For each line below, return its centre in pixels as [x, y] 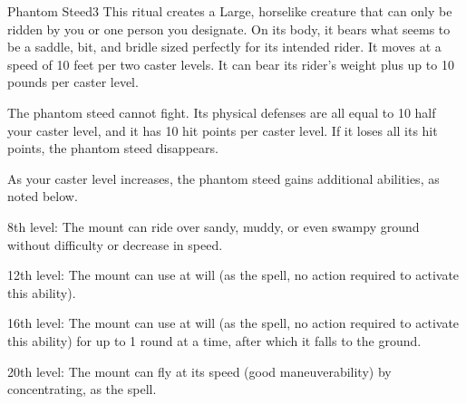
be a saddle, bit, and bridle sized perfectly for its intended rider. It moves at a [224, 47]
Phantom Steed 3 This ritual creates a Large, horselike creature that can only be [230, 11]
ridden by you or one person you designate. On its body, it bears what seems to [229, 29]
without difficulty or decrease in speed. [115, 244]
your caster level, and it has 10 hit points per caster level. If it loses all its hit [223, 130]
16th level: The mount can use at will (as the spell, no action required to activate [233, 323]
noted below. [43, 196]
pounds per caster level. [73, 82]
